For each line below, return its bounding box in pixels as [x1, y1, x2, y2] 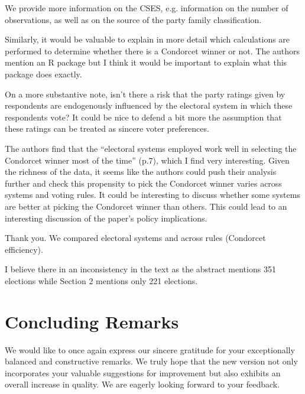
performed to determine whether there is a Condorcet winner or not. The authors [5, 44, 300, 57]
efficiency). [5, 243, 43, 255]
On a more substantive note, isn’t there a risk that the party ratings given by [5, 87, 285, 100]
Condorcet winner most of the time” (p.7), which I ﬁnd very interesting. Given [5, 154, 290, 166]
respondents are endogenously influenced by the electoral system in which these [5, 99, 293, 112]
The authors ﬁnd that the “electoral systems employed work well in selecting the [5, 142, 297, 154]
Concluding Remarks [5, 309, 179, 333]
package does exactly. [5, 67, 82, 80]
